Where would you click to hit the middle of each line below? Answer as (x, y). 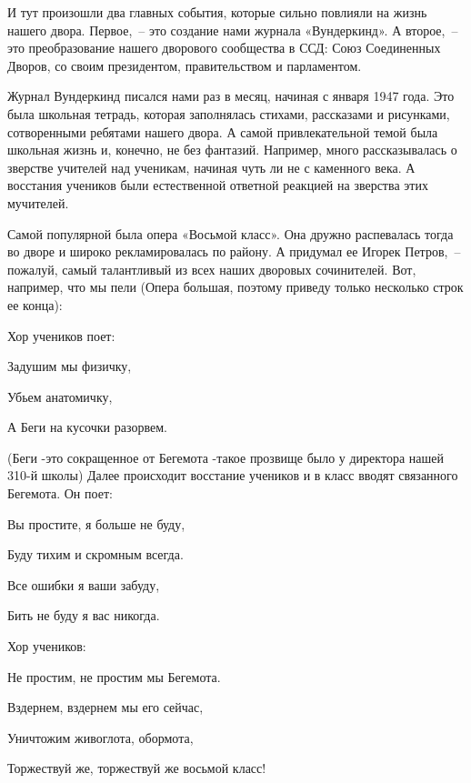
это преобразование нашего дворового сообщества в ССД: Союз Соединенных (224, 48)
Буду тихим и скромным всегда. (95, 554)
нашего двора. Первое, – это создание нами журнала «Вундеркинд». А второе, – (233, 30)
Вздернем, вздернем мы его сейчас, (105, 707)
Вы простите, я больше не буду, (96, 523)
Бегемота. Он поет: (60, 493)
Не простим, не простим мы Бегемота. (114, 676)
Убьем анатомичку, (60, 396)
